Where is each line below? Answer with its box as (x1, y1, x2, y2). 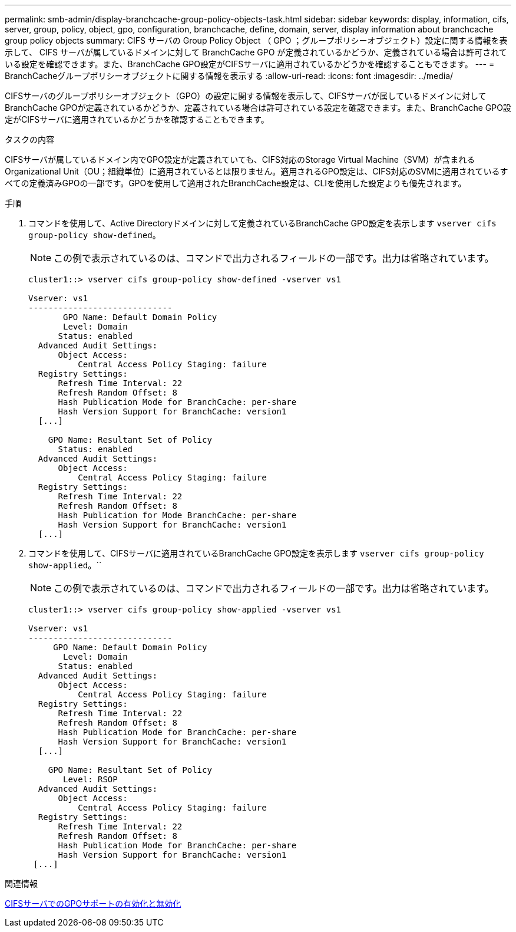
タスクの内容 (5, 134, 54, 144)
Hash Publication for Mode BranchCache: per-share (58, 511, 297, 520)
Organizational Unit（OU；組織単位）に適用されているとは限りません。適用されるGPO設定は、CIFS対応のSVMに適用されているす (5, 166, 508, 176)
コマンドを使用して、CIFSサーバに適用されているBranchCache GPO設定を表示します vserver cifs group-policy (28, 548, 484, 558)
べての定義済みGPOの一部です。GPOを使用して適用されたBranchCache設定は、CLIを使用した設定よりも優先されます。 (5, 178, 467, 188)
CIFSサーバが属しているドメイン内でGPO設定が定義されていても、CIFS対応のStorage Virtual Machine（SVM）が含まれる (5, 154, 475, 164)
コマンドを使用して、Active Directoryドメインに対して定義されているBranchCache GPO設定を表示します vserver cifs (28, 218, 497, 228)
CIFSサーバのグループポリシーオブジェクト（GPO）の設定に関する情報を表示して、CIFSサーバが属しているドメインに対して (5, 91, 487, 101)
